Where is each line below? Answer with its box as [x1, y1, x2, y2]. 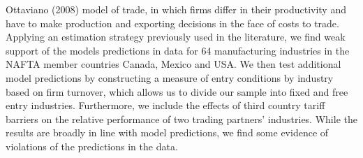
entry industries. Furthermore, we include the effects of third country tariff [6, 98, 325, 113]
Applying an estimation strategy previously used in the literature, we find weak [6, 29, 346, 44]
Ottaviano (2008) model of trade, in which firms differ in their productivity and [6, 2, 346, 16]
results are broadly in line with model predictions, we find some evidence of [6, 125, 329, 140]
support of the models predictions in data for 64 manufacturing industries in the [6, 43, 350, 57]
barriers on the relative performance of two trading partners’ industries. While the [6, 111, 357, 126]
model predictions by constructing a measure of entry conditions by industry [6, 70, 334, 85]
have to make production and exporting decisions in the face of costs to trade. [6, 15, 339, 30]
